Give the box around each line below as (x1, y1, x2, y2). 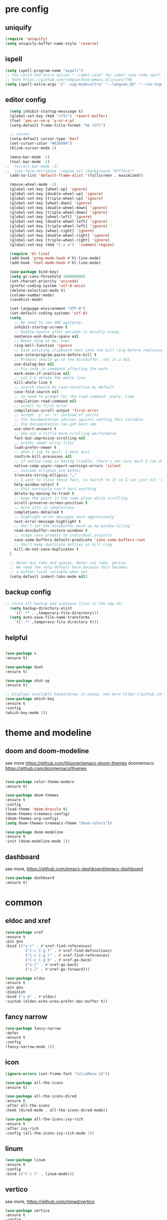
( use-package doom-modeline (5, 829, 64, 834)
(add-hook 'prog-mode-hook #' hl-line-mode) (9, 256, 101, 261)
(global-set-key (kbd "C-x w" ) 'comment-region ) (9, 242, 114, 247)
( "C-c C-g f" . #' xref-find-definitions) (25, 948, 112, 953)
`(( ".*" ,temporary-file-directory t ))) (14, 619, 99, 625)
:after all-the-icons (5, 1103, 50, 1108)
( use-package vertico (5, 1208, 50, 1213)
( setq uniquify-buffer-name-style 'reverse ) (5, 41, 99, 46)
